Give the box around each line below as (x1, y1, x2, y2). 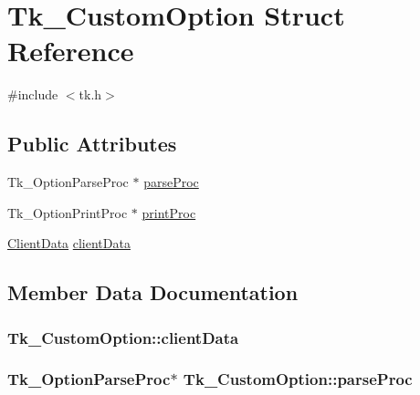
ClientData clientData (7, 234, 131, 253)
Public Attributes (7, 130, 177, 158)
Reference (7, 32, 134, 69)
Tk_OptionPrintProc (7, 203, 128, 222)
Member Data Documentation (7, 278, 299, 307)
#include (7, 85, 58, 104)
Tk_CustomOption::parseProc (183, 368, 413, 390)
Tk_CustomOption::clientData (7, 326, 239, 348)
